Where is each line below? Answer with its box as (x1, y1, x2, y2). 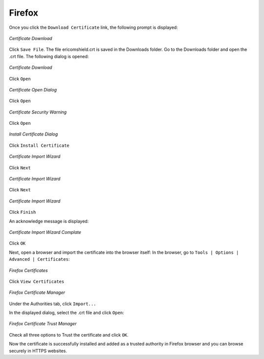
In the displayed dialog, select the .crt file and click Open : (9, 310, 124, 315)
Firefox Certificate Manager (9, 290, 66, 295)
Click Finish (9, 209, 36, 215)
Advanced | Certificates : (9, 256, 70, 262)
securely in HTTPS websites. (9, 348, 67, 354)
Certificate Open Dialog (9, 87, 57, 92)
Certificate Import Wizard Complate (9, 229, 82, 235)
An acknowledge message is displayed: (9, 218, 89, 224)
